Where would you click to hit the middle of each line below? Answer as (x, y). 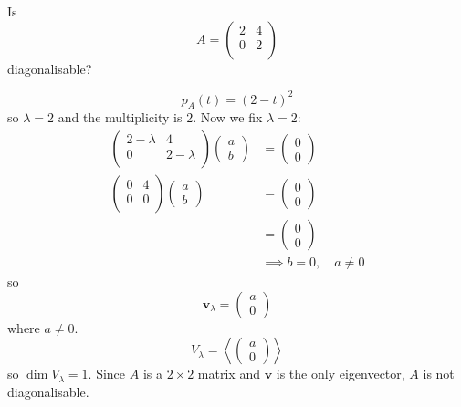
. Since (107, 374)
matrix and (229, 374)
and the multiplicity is (120, 117)
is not (439, 374)
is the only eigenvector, (341, 374)
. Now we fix (228, 117)
